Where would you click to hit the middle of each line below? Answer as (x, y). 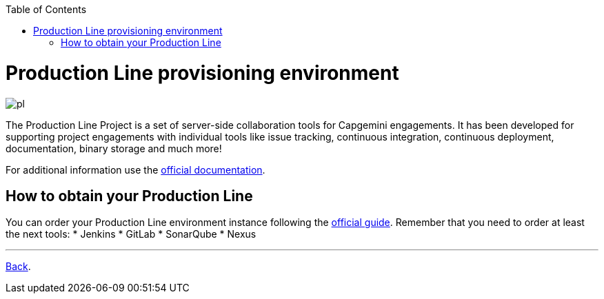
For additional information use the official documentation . (135, 169)
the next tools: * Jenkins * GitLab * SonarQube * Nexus (131, 234)
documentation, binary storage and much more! (114, 148)
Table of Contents (46, 9)
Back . (18, 267)
